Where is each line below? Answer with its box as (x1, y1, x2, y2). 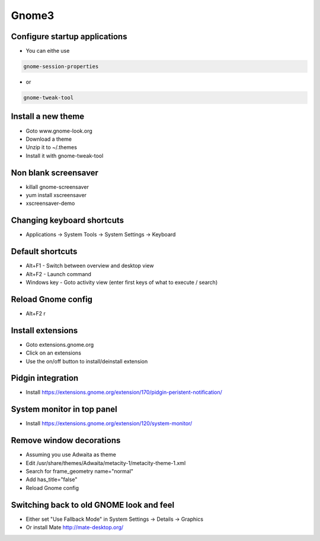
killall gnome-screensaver (25, 183, 89, 190)
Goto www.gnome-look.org (25, 127, 93, 134)
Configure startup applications (11, 31, 127, 42)
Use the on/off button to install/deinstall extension (25, 357, 148, 365)
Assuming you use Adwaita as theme (25, 451, 117, 458)
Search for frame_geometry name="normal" (25, 468, 133, 475)
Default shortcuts (11, 246, 78, 257)
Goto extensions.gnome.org (25, 341, 94, 348)
